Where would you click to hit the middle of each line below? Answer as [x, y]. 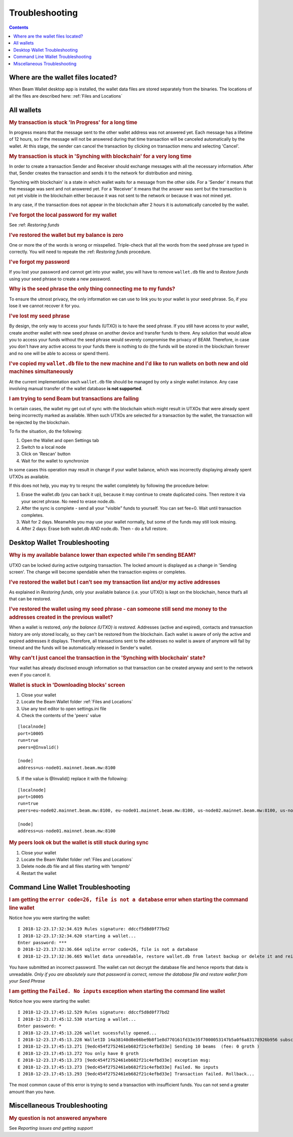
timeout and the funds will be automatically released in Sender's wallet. [81, 648]
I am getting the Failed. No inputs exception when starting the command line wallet [117, 991]
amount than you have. [32, 1092]
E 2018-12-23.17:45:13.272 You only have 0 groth [78, 1053]
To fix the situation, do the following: [46, 431]
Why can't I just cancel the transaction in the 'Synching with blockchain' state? [107, 658]
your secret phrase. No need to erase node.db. [68, 501]
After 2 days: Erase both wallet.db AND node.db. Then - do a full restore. [94, 529]
